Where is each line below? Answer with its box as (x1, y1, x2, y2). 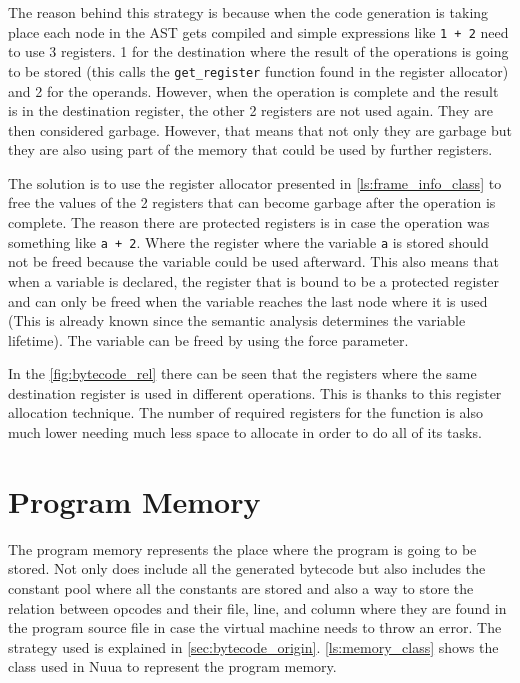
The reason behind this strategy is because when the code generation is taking (8, 2, 489, 22)
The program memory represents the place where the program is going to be (8, 538, 477, 559)
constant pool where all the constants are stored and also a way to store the (8, 577, 474, 598)
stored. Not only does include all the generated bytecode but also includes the (8, 558, 486, 579)
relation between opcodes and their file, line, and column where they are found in (8, 597, 507, 618)
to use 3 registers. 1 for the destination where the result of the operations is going (8, 41, 509, 62)
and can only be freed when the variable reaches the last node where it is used (8, 290, 488, 311)
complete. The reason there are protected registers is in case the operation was (8, 212, 490, 233)
